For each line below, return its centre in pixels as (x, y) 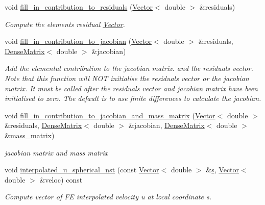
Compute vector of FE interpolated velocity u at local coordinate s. (108, 197)
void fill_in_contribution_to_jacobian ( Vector (78, 41)
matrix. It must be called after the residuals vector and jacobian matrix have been (131, 88)
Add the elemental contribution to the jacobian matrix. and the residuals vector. (129, 68)
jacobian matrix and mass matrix (56, 152)
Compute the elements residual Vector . (65, 24)
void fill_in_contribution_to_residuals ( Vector (79, 7)
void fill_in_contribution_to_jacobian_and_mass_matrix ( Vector (110, 115)
